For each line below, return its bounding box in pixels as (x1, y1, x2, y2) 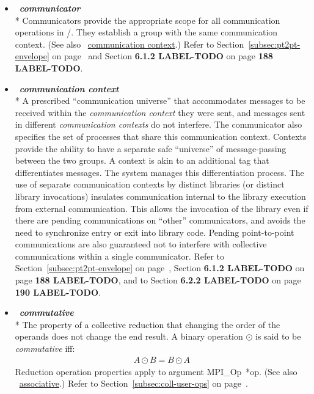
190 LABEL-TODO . (15, 285, 101, 298)
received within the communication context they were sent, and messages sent (15, 106, 305, 119)
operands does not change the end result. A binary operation (15, 330, 243, 343)
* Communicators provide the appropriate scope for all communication (15, 13, 280, 26)
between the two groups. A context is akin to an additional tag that (15, 154, 269, 167)
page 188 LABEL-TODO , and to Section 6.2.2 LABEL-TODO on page (15, 274, 301, 286)
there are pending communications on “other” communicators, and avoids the (15, 214, 305, 227)
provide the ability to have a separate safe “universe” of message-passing (15, 142, 287, 155)
